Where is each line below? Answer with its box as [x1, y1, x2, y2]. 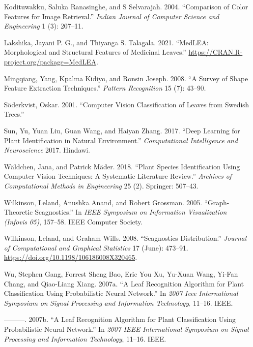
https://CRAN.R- [188, 47, 243, 57]
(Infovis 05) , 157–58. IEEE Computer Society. [4, 216, 143, 226]
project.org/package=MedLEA [4, 56, 96, 66]
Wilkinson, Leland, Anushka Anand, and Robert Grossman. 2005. [4, 197, 202, 207]
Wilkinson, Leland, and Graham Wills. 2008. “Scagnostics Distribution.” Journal [4, 233, 247, 243]
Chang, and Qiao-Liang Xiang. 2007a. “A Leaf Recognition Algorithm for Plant [4, 278, 244, 288]
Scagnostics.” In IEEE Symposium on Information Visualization [35, 207, 227, 217]
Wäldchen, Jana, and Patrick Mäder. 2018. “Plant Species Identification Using [4, 161, 240, 171]
